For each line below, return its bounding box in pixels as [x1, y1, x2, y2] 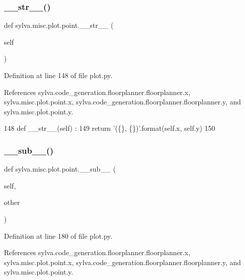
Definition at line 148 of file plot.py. [4, 70, 113, 80]
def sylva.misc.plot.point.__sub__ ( [4, 164, 116, 174]
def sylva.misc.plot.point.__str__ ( [4, 20, 114, 30]
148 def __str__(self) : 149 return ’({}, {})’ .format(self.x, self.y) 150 [4, 123, 215, 133]
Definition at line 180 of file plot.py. [4, 230, 113, 241]
